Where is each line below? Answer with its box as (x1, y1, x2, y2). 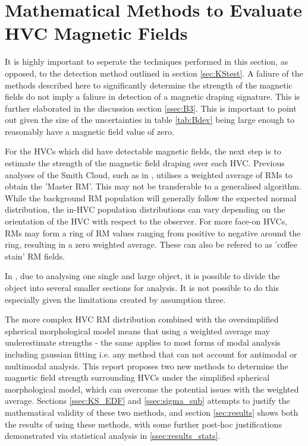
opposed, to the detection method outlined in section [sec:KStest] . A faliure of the (5, 67, 303, 79)
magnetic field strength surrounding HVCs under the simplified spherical (5, 371, 270, 384)
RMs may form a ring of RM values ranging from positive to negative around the (5, 226, 301, 239)
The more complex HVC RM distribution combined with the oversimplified (5, 313, 279, 325)
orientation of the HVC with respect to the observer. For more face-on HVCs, (5, 215, 288, 227)
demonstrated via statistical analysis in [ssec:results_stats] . (5, 429, 221, 442)
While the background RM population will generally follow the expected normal (5, 191, 297, 204)
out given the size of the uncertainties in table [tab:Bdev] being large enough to (5, 113, 294, 126)
